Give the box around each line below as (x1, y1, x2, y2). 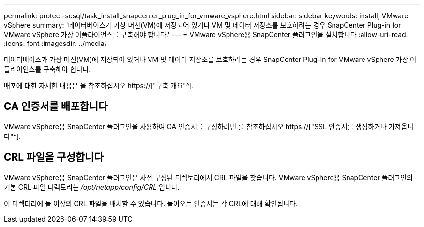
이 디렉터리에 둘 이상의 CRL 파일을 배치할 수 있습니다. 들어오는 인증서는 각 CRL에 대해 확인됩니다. (4, 199, 298, 208)
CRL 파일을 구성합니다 (4, 151, 104, 164)
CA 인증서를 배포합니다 (4, 100, 108, 113)
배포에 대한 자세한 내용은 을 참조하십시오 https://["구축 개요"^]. (4, 81, 194, 90)
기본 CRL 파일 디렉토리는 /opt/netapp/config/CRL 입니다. (4, 182, 180, 191)
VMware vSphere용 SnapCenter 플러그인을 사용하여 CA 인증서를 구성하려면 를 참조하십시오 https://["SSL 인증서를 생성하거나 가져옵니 (4, 122, 414, 131)
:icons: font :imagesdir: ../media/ (4, 39, 107, 47)
